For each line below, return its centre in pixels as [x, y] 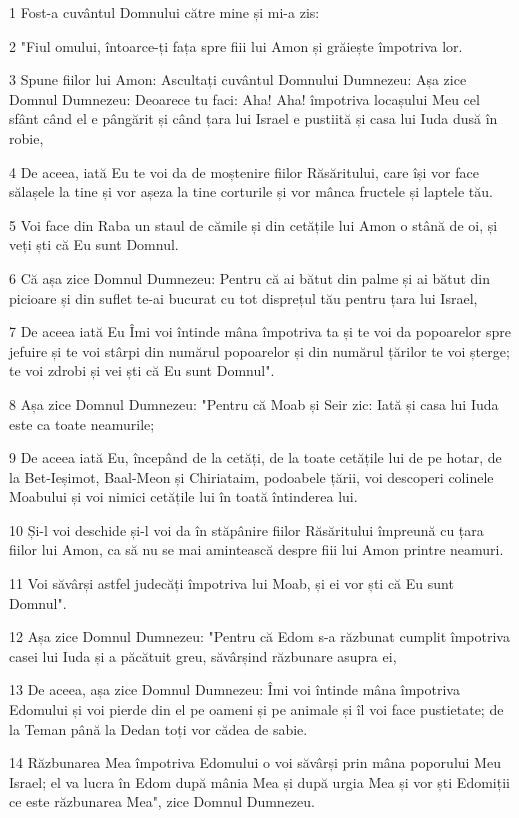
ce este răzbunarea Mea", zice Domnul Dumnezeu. [162, 801]
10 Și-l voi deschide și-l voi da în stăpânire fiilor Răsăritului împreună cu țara [246, 529]
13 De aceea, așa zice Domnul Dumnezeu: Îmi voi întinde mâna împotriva [234, 689]
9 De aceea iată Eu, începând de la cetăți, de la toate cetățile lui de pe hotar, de [255, 457]
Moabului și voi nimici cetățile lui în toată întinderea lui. [183, 496]
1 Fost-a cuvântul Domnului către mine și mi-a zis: [164, 12]
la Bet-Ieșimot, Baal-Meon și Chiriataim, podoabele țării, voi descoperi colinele [251, 476]
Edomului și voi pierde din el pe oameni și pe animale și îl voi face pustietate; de [256, 709]
